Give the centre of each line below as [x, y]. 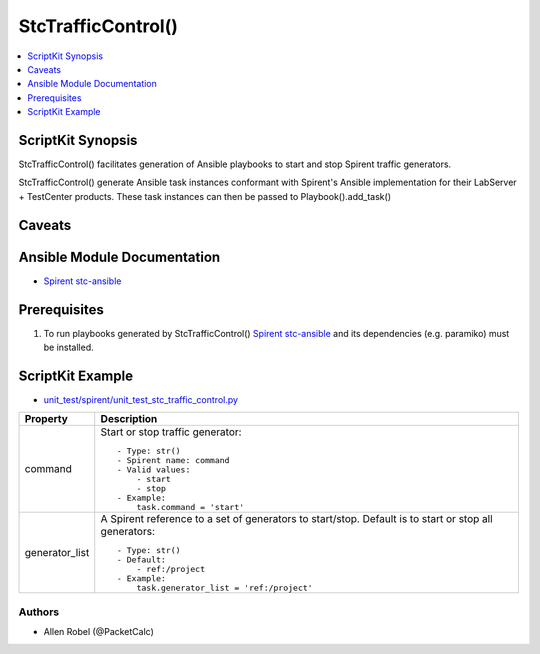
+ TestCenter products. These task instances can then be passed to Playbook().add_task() [205, 196]
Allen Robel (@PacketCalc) [99, 632]
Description [129, 419]
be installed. [68, 347]
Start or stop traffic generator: [171, 432]
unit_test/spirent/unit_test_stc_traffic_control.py [141, 399]
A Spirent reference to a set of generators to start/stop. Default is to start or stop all [297, 519]
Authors [39, 612]
